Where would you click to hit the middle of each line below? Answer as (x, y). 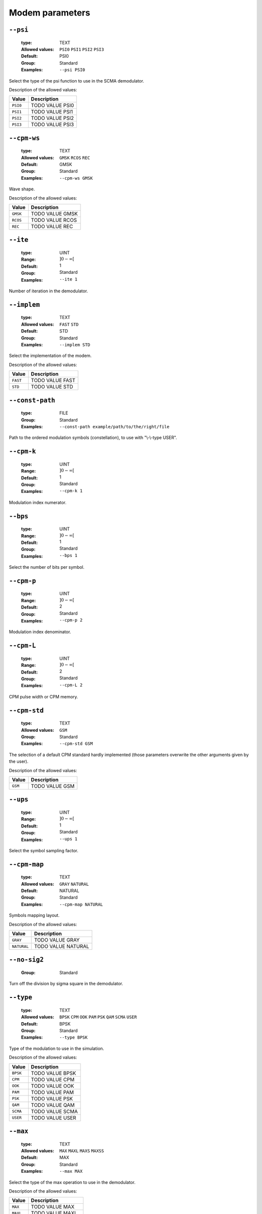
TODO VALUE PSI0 (52, 105)
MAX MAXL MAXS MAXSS (82, 1151)
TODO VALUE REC (52, 227)
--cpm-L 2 (71, 685)
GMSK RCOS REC (75, 158)
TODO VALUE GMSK (54, 214)
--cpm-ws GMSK (76, 178)
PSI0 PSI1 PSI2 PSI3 (82, 49)
